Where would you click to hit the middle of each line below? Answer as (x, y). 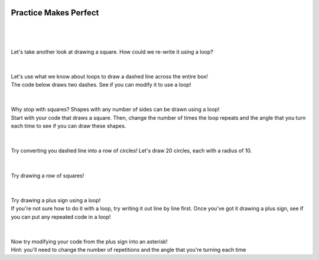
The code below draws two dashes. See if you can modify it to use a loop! (101, 85)
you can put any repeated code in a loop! (61, 217)
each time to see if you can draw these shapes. (69, 126)
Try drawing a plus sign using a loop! (56, 200)
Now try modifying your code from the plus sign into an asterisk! (89, 241)
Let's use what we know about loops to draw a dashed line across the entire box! (109, 76)
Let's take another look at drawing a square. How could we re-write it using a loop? (112, 52)
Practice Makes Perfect (55, 13)
